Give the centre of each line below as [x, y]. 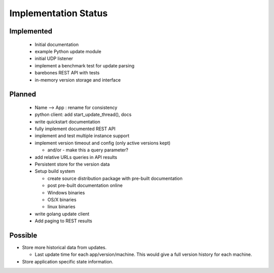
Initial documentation [57, 44]
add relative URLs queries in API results [76, 157]
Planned [23, 94]
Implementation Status [59, 13]
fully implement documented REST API [75, 129]
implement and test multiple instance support [82, 136]
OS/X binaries [62, 200]
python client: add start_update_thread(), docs [83, 114]
